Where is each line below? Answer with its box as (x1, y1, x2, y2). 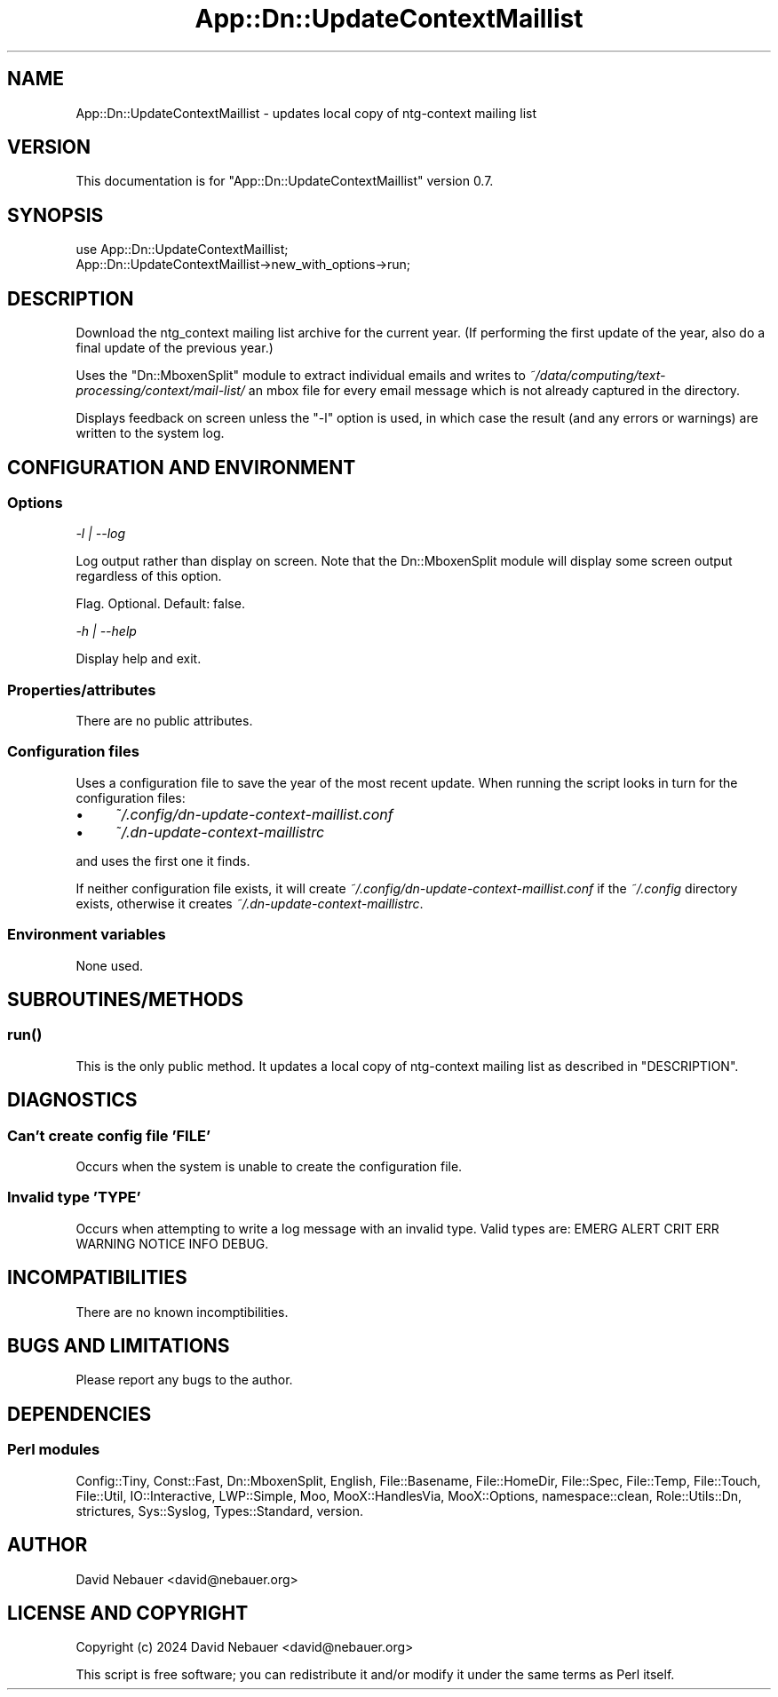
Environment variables (7, 925, 166, 944)
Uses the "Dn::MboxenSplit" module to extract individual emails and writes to (75, 368, 526, 384)
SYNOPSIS (7, 203, 104, 226)
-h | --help (75, 623, 137, 639)
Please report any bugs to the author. (75, 1372, 293, 1388)
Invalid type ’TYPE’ (7, 1188, 141, 1207)
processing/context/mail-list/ (75, 383, 245, 399)
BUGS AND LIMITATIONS (7, 1335, 230, 1358)
